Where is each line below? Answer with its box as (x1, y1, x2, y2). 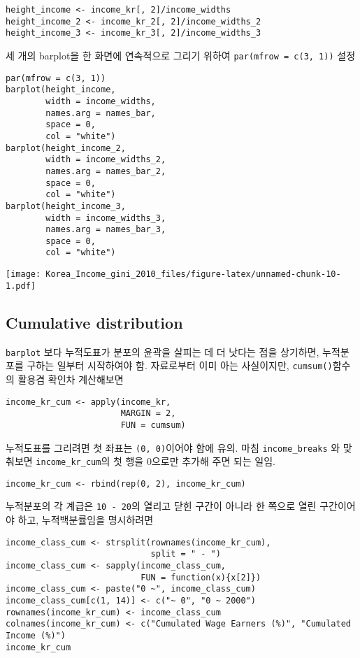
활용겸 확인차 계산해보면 (17, 371, 124, 386)
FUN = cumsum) (120, 420, 186, 430)
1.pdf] (6, 280, 36, 291)
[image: (6, 269, 41, 280)
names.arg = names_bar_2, (45, 166, 166, 176)
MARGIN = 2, (120, 408, 176, 419)
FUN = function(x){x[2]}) (141, 572, 261, 582)
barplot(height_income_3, (6, 201, 126, 211)
